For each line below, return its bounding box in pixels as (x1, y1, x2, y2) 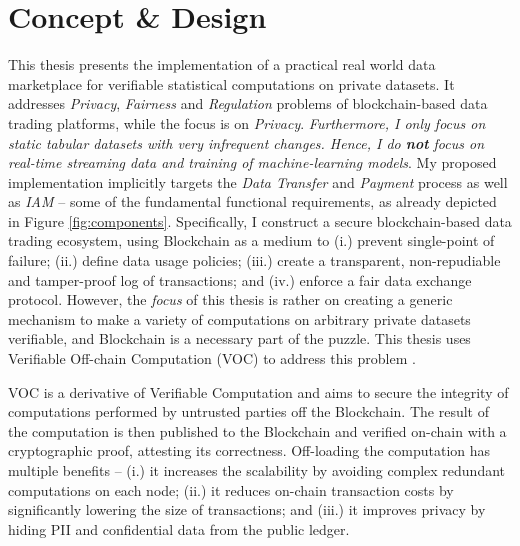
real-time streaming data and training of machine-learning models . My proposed (8, 152, 497, 173)
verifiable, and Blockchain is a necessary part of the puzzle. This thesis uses (8, 328, 471, 349)
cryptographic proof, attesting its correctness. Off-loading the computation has (8, 440, 491, 461)
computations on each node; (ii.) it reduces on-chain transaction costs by (8, 479, 454, 500)
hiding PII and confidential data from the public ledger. (8, 518, 350, 539)
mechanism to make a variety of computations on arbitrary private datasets (8, 308, 471, 329)
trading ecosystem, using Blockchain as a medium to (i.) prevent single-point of (8, 230, 495, 251)
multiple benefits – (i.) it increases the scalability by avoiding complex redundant (8, 460, 506, 480)
